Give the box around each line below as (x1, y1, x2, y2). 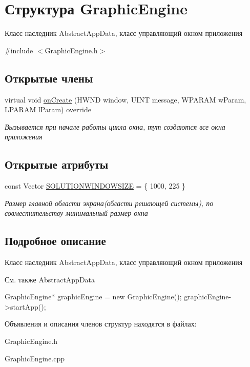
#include (5, 45, 33, 55)
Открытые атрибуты (5, 156, 109, 172)
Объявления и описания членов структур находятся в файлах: (5, 318, 197, 329)
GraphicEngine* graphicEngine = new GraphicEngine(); (5, 291, 182, 302)
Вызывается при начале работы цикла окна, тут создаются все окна (5, 121, 225, 132)
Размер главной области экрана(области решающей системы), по (5, 197, 214, 208)
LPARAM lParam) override (5, 104, 91, 115)
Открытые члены (5, 70, 93, 86)
